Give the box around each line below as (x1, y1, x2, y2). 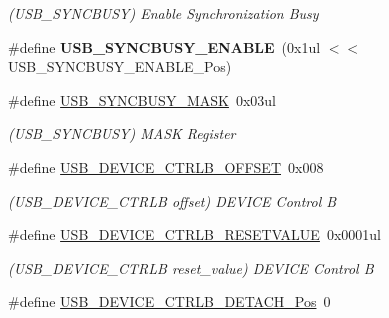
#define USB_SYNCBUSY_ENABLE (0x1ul (8, 36, 321, 57)
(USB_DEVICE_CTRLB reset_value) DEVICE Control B (8, 257, 374, 278)
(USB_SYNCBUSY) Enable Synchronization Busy (8, 3, 319, 23)
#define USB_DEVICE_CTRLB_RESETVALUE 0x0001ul (8, 224, 381, 245)
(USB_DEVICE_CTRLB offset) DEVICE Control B (8, 190, 337, 211)
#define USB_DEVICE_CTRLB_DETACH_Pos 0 (8, 291, 331, 312)
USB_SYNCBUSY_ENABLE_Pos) (8, 56, 232, 77)
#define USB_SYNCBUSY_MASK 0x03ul (8, 89, 276, 110)
